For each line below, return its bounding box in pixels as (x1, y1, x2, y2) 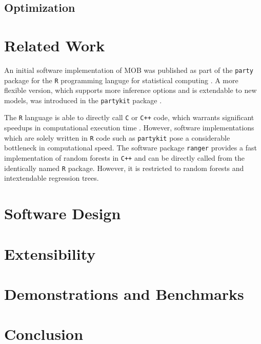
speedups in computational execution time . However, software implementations (4, 122, 254, 133)
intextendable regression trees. (4, 173, 99, 183)
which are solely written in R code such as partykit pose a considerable (4, 132, 230, 143)
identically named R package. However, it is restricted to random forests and (4, 162, 244, 173)
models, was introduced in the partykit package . (4, 94, 162, 105)
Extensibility (4, 243, 96, 264)
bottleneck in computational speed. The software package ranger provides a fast (4, 142, 257, 153)
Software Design (4, 203, 121, 224)
